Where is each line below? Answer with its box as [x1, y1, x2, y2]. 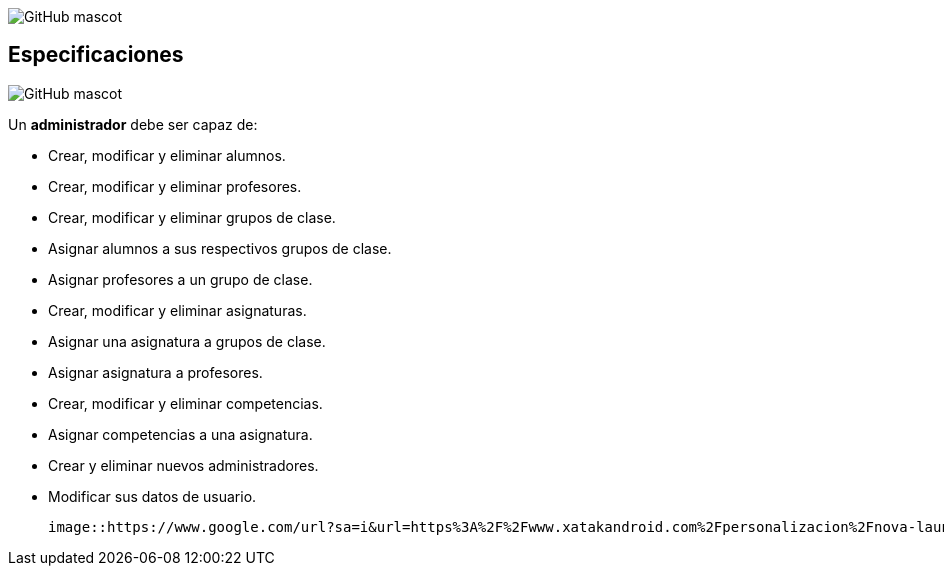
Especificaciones [8, 42, 184, 68]
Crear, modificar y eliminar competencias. [48, 394, 323, 412]
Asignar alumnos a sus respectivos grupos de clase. [48, 239, 392, 257]
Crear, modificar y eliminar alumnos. [48, 146, 286, 164]
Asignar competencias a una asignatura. [48, 425, 313, 443]
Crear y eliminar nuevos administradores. [48, 456, 319, 474]
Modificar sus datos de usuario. [48, 487, 257, 505]
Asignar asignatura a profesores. [48, 363, 263, 381]
